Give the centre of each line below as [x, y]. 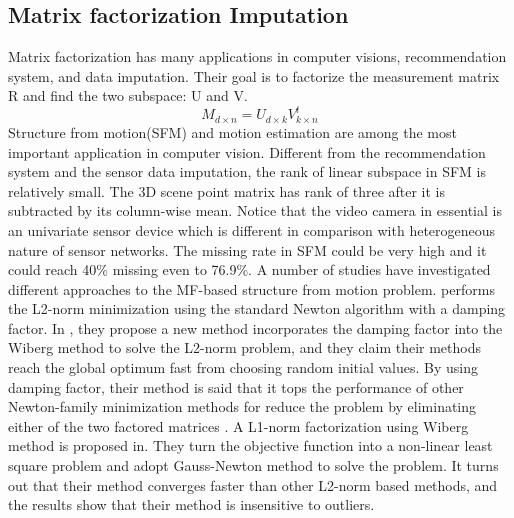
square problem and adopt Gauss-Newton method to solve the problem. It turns [253, 465]
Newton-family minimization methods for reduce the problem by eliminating [242, 406]
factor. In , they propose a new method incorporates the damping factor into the [255, 327]
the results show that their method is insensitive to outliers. [191, 504]
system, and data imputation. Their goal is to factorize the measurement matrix [254, 75]
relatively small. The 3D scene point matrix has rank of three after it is [227, 190]
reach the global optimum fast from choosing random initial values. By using [243, 367]
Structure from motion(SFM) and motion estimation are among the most [232, 131]
